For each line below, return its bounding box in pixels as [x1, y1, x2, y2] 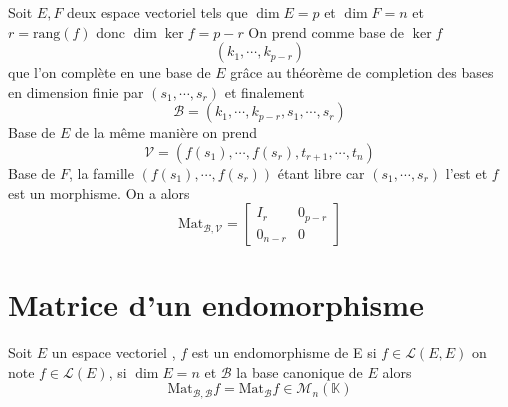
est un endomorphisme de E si [191, 342, 377, 363]
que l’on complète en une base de [8, 62, 211, 83]
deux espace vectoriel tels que [67, 2, 248, 22]
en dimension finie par [8, 81, 144, 102]
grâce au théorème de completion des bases [230, 62, 494, 83]
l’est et [445, 162, 488, 183]
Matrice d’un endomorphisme [8, 284, 424, 325]
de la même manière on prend [74, 122, 258, 143]
